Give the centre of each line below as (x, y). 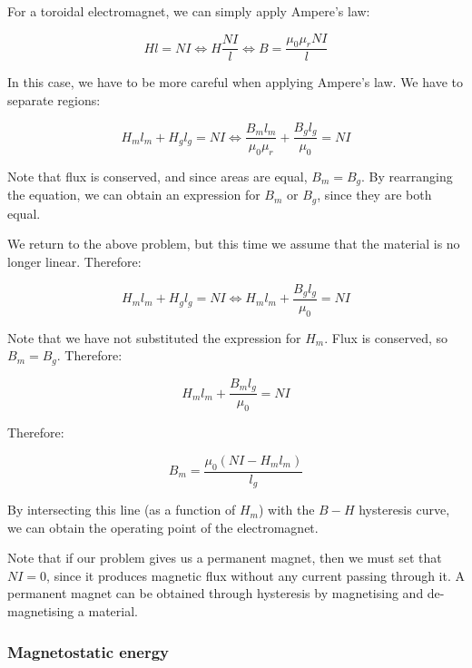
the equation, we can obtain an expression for (134, 195)
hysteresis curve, (404, 510)
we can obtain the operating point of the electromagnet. (163, 527)
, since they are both (374, 195)
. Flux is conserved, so (386, 337)
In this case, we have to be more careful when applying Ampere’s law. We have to (235, 82)
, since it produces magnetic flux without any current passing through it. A (256, 575)
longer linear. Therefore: (74, 261)
